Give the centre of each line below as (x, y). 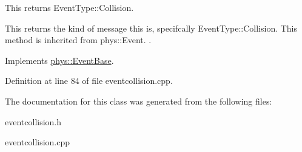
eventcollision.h (33, 121)
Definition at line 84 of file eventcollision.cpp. (89, 81)
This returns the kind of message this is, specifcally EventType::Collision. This (151, 28)
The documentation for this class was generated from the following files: (139, 101)
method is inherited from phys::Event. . (78, 40)
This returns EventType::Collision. (69, 7)
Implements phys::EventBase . (59, 60)
